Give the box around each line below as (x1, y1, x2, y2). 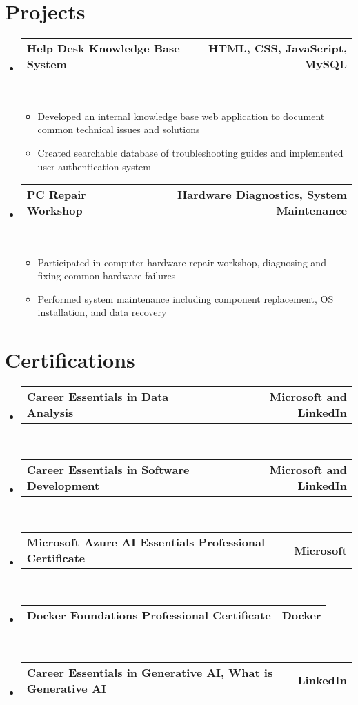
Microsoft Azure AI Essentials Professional (26, 534, 266, 550)
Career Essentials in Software (26, 461, 190, 477)
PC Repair (26, 186, 86, 203)
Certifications (5, 346, 135, 374)
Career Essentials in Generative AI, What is (26, 664, 273, 680)
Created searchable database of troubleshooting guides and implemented (37, 145, 344, 159)
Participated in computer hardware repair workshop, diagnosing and (37, 255, 326, 269)
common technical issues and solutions (37, 122, 200, 137)
